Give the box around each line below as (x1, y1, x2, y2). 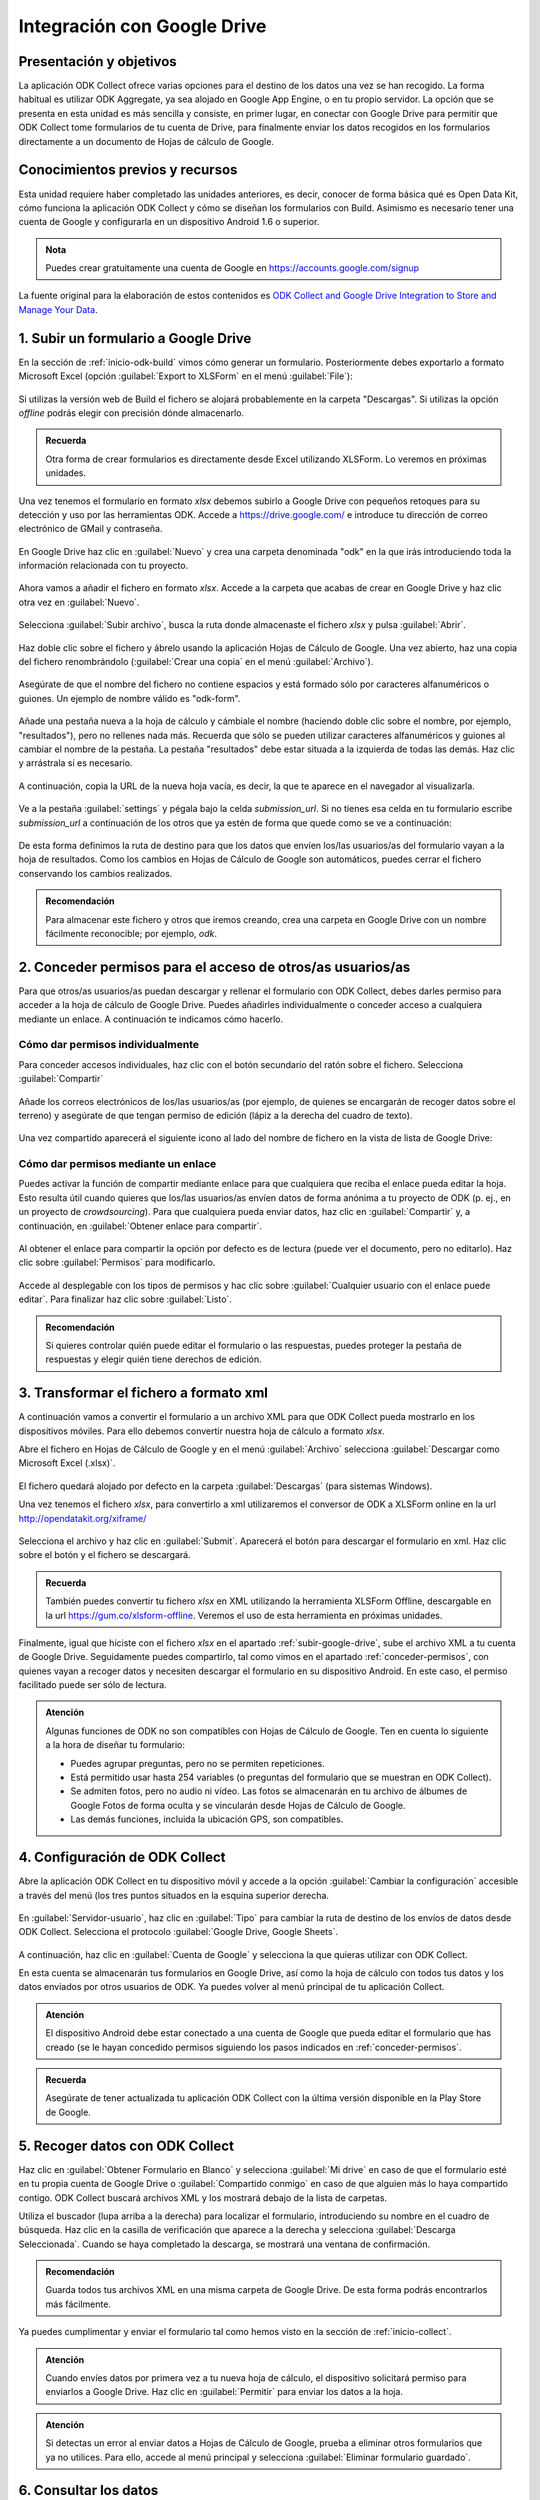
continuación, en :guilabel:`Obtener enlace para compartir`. (18, 1220, 263, 1232)
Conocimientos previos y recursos (18, 161, 238, 179)
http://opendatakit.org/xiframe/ (18, 1512, 147, 1524)
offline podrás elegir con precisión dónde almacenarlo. (18, 406, 245, 419)
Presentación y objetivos (18, 53, 177, 70)
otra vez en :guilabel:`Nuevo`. (18, 596, 140, 608)
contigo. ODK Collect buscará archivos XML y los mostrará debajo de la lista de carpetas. (18, 2191, 388, 2204)
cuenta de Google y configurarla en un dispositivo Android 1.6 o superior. (18, 216, 320, 228)
